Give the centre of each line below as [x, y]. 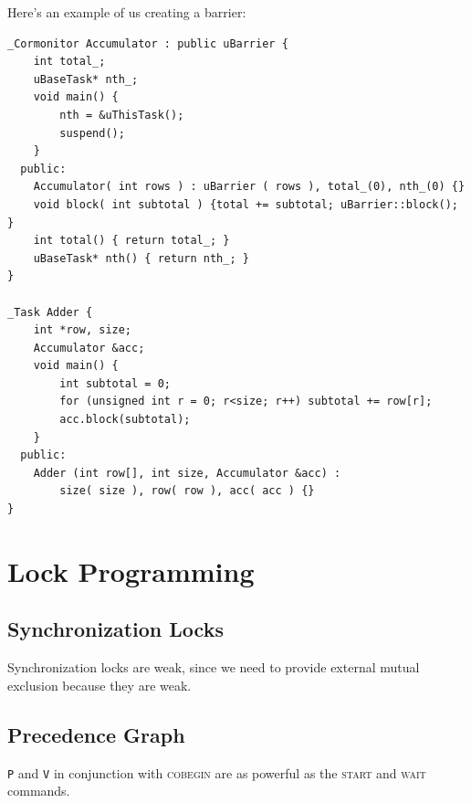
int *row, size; [83, 330]
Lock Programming [131, 571]
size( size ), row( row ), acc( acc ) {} [187, 491]
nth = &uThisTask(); [122, 115]
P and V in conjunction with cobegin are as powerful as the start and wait [217, 772]
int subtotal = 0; [115, 383]
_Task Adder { [50, 312]
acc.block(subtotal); [125, 420]
